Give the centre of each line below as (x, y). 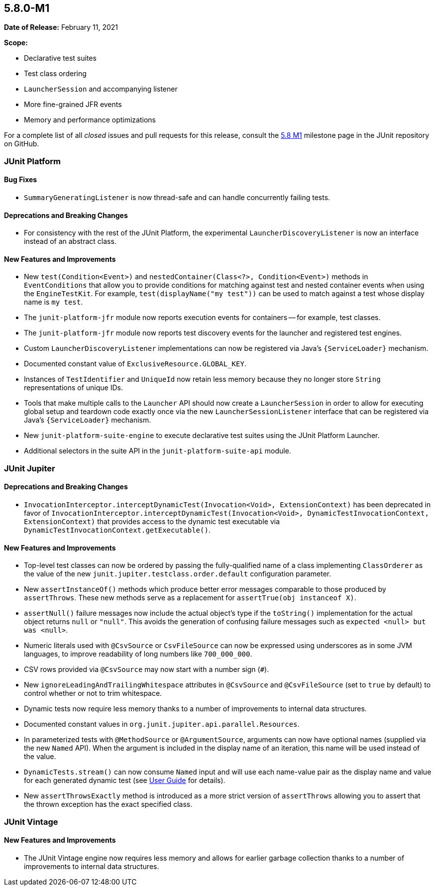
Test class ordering (55, 74)
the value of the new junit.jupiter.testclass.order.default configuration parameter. (178, 574)
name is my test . (54, 302)
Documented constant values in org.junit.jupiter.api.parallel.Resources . (162, 724)
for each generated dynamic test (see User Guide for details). (125, 780)
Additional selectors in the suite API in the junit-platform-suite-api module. (158, 451)
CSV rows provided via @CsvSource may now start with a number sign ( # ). (147, 669)
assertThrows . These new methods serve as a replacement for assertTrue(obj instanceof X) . (190, 598)
